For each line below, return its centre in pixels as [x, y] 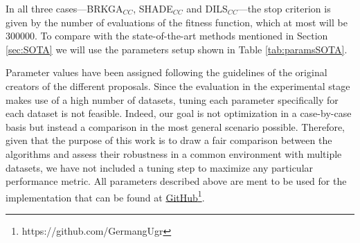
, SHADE [153, 8]
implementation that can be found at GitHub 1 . [105, 196]
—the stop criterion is [284, 8]
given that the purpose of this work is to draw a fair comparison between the [169, 140]
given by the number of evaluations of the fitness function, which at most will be [177, 22]
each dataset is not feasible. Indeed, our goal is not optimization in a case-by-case [179, 113]
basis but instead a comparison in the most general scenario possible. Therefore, [175, 126]
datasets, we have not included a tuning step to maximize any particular [160, 167]
